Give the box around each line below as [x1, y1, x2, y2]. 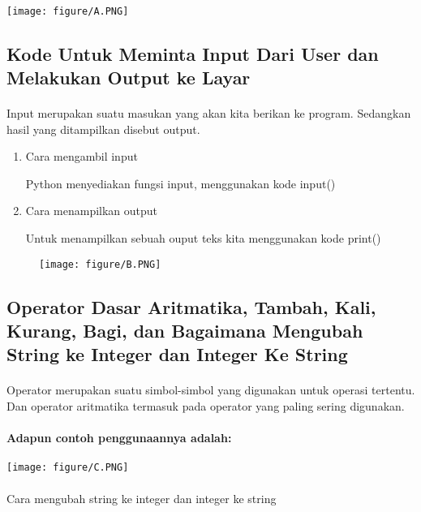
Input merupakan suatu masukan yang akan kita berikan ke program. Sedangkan [6, 105, 411, 122]
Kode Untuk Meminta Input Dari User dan [6, 41, 379, 66]
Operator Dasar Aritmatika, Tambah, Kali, [6, 294, 376, 319]
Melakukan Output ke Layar [6, 65, 251, 90]
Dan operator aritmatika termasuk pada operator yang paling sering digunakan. [6, 397, 405, 414]
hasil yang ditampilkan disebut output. [6, 120, 200, 137]
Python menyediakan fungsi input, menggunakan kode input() [25, 174, 336, 191]
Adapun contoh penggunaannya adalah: [6, 429, 232, 446]
